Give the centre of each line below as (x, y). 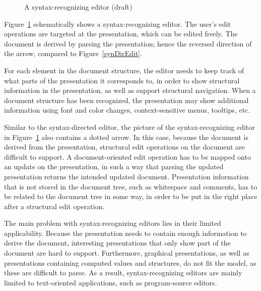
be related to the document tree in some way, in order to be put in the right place (131, 196)
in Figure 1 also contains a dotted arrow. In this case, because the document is (126, 137)
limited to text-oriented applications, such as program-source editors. (111, 282)
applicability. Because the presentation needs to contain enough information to (125, 233)
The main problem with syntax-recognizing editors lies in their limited (113, 223)
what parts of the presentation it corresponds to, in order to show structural (122, 80)
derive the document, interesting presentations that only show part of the (117, 243)
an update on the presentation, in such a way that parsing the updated (114, 166)
